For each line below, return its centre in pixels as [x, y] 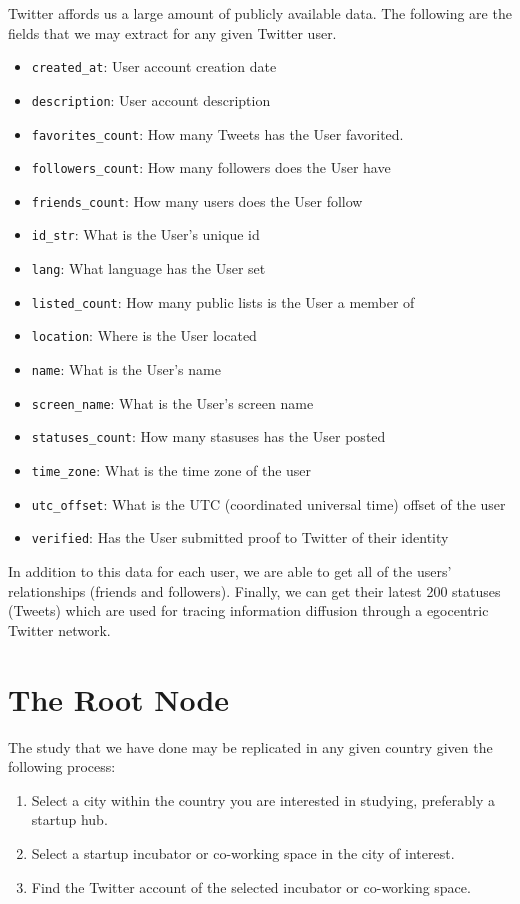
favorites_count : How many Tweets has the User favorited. [217, 133]
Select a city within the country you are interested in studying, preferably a [263, 799]
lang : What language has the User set [148, 268]
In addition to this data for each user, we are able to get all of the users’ [230, 571]
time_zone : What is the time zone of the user [171, 470]
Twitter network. [59, 629]
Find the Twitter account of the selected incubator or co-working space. [251, 886]
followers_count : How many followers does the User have [211, 167]
